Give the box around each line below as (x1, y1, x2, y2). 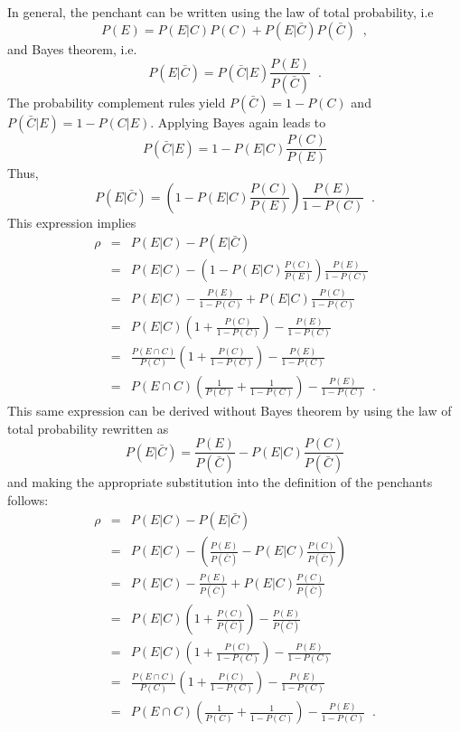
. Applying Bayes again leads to (150, 113, 326, 132)
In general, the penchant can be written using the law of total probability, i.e (7, 3, 434, 21)
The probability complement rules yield (7, 93, 226, 112)
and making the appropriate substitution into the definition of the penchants (7, 473, 433, 492)
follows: (7, 490, 49, 509)
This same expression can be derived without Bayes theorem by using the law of (7, 401, 452, 420)
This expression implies (7, 212, 136, 231)
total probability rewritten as (7, 418, 169, 437)
